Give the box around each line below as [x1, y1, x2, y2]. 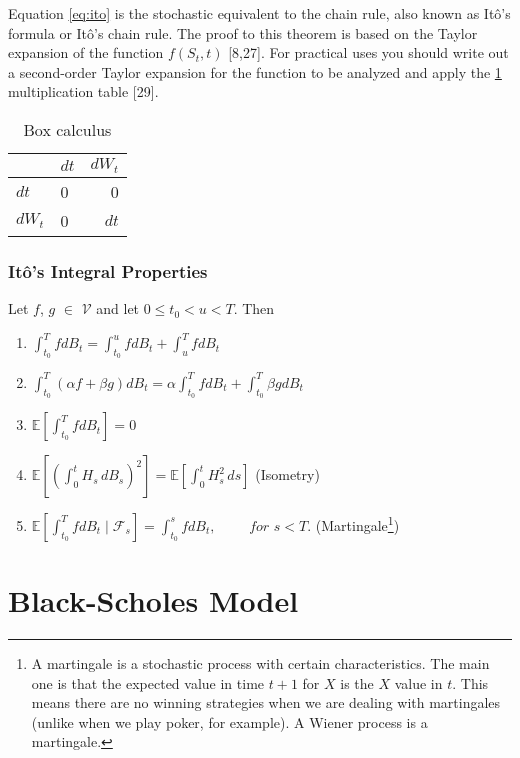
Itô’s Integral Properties [8, 258, 208, 283]
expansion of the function [8, 42, 164, 63]
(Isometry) [255, 464, 320, 485]
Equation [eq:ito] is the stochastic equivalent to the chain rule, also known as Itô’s [8, 3, 511, 23]
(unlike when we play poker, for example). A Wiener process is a [31, 711, 428, 732]
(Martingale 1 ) [315, 512, 400, 535]
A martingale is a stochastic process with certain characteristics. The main [31, 652, 490, 673]
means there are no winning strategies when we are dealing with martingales [31, 692, 501, 713]
